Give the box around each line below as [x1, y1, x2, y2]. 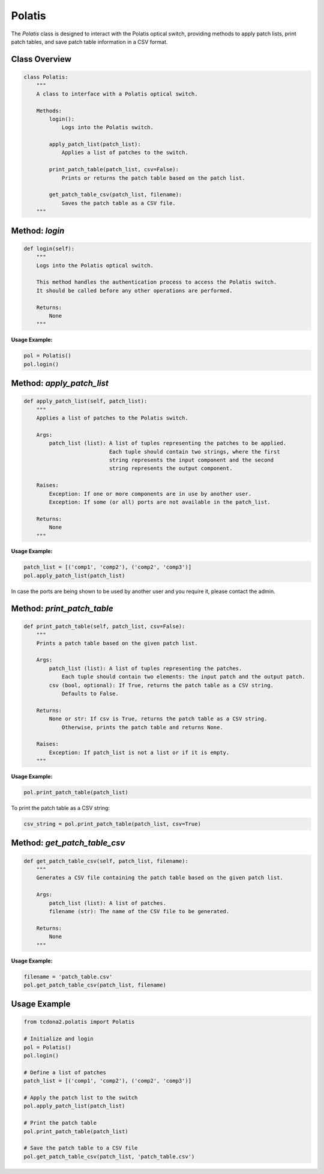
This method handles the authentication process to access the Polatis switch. [36, 279, 277, 285]
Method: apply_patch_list [11, 379, 109, 389]
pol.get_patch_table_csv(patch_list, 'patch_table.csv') [23, 1153, 195, 1160]
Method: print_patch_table [11, 603, 113, 613]
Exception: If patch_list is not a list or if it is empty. [49, 749, 230, 756]
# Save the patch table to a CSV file [23, 1145, 138, 1152]
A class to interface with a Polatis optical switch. [36, 90, 198, 97]
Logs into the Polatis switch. [61, 124, 154, 131]
